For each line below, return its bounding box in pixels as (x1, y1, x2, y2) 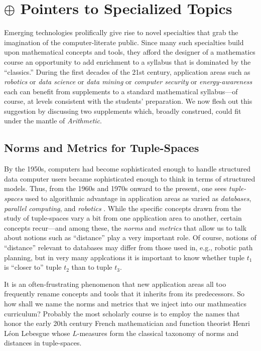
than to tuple (71, 262, 112, 272)
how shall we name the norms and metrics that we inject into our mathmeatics (4, 298, 246, 308)
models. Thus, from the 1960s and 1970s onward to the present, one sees (4, 183, 227, 194)
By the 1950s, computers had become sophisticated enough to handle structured (4, 163, 251, 174)
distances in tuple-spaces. (4, 337, 82, 348)
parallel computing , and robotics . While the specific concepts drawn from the (4, 203, 241, 213)
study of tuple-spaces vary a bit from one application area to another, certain (4, 213, 242, 223)
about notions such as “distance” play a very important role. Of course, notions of (4, 232, 256, 243)
